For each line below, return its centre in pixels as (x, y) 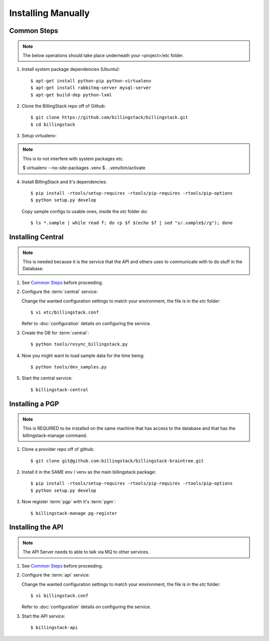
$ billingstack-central (60, 390)
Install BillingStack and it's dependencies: (64, 182)
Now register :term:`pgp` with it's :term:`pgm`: (69, 502)
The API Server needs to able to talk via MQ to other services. (86, 552)
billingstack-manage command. (55, 435)
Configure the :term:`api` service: (56, 575)
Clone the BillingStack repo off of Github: (64, 106)
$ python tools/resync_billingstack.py (79, 344)
